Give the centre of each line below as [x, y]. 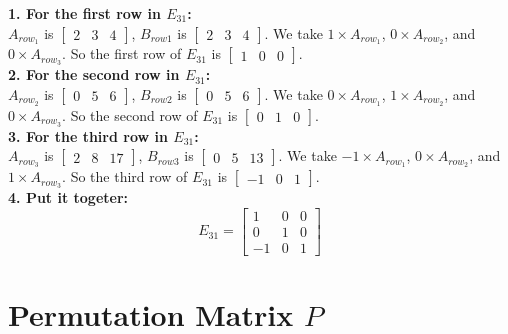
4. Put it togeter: [68, 196]
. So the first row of [122, 53]
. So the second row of [130, 114]
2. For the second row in [94, 74]
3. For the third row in [88, 135]
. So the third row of [125, 176]
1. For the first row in [84, 13]
